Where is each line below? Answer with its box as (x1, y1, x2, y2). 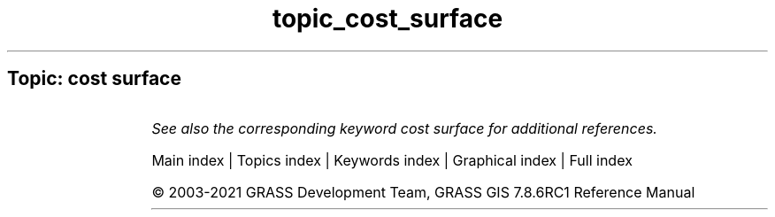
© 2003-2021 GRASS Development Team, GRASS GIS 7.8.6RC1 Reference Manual (151, 182, 695, 201)
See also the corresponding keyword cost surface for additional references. (151, 119, 657, 137)
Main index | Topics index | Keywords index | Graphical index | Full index (151, 151, 633, 169)
